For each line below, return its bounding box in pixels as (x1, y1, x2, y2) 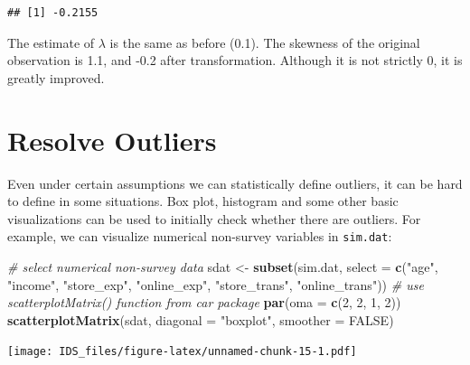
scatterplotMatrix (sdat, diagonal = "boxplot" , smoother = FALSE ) (7, 310, 394, 329)
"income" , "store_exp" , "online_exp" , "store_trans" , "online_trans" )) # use (7, 275, 424, 294)
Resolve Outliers (7, 121, 217, 158)
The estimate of (7, 33, 95, 51)
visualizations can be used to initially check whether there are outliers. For (7, 209, 421, 228)
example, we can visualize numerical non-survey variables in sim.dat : (7, 227, 392, 246)
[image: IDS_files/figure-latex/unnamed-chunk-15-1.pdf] (7, 345, 357, 359)
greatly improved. (7, 68, 105, 87)
